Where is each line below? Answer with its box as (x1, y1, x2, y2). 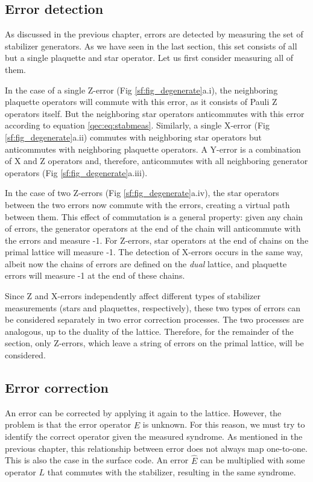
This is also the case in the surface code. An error (5, 454, 189, 466)
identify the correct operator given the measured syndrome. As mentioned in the (5, 430, 303, 443)
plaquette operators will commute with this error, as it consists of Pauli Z (5, 95, 277, 108)
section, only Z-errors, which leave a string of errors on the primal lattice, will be (5, 337, 304, 349)
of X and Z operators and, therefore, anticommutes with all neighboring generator (5, 154, 308, 167)
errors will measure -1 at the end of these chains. (5, 269, 185, 282)
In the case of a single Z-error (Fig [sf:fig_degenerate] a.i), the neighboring (5, 83, 278, 96)
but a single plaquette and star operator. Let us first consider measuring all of (5, 51, 294, 64)
